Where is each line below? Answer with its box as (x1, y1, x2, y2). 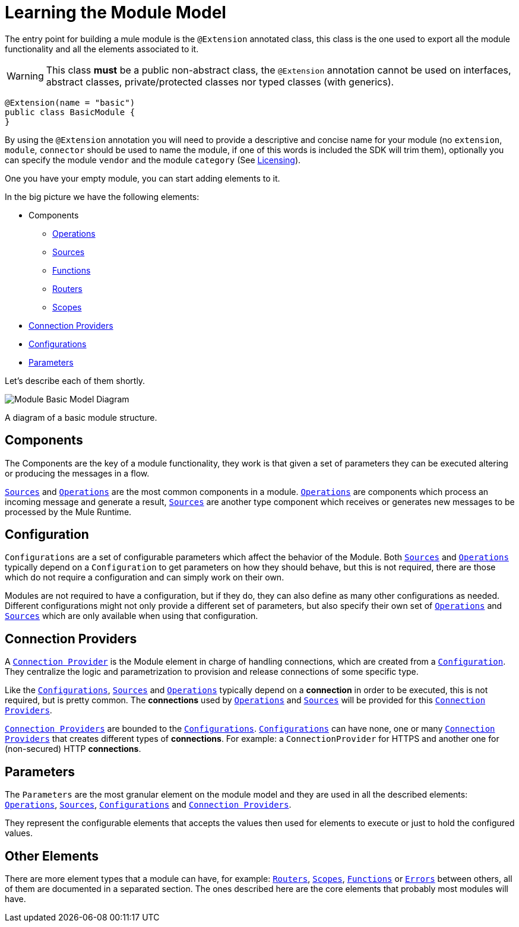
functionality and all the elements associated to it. (5, 43, 199, 54)
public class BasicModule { (5, 107, 135, 117)
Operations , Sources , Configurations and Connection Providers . (5, 799, 292, 810)
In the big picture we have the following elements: (5, 191, 200, 202)
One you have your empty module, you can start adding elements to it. (5, 173, 280, 183)
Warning (7, 69, 44, 82)
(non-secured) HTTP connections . (5, 744, 141, 754)
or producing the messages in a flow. (5, 468, 150, 478)
